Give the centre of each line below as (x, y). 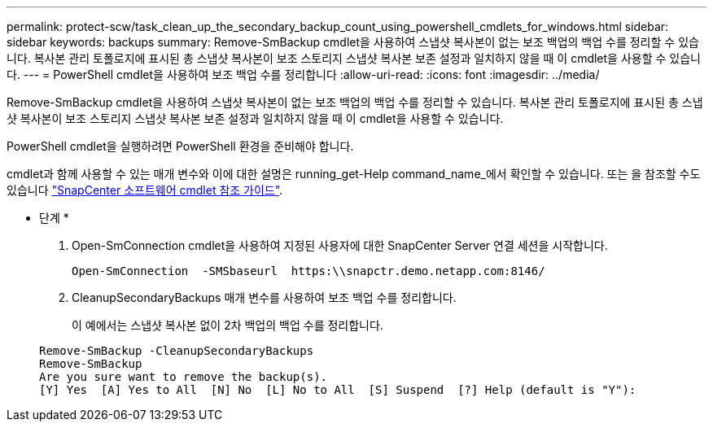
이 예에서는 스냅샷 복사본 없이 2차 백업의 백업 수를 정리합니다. (227, 325)
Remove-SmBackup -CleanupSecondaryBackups (177, 351)
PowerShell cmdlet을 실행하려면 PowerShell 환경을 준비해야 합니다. (180, 146)
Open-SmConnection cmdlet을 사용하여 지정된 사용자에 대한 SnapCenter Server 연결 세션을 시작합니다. (340, 245)
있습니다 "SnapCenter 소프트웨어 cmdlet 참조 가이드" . (145, 190)
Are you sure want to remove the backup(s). (184, 377)
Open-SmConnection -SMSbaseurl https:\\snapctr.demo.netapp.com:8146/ (308, 271)
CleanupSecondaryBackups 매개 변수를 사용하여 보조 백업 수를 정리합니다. (264, 297)
